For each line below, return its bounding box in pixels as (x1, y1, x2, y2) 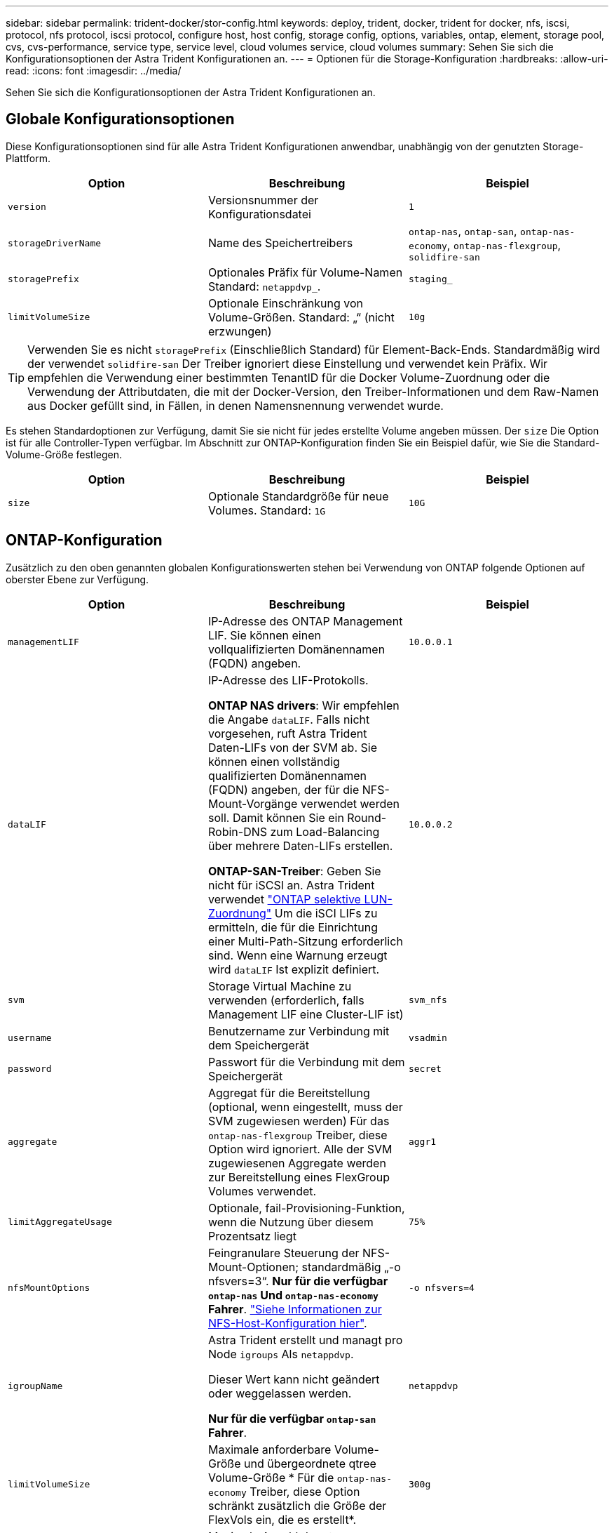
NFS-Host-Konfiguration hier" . (207, 1315, 367, 1330)
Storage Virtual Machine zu (207, 978, 352, 993)
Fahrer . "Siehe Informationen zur (207, 1301, 382, 1316)
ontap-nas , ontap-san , (408, 223, 517, 238)
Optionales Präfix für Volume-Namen (207, 265, 403, 279)
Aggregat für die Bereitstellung (207, 1085, 370, 1100)
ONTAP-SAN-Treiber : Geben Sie (207, 863, 381, 878)
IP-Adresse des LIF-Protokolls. (207, 672, 369, 687)
